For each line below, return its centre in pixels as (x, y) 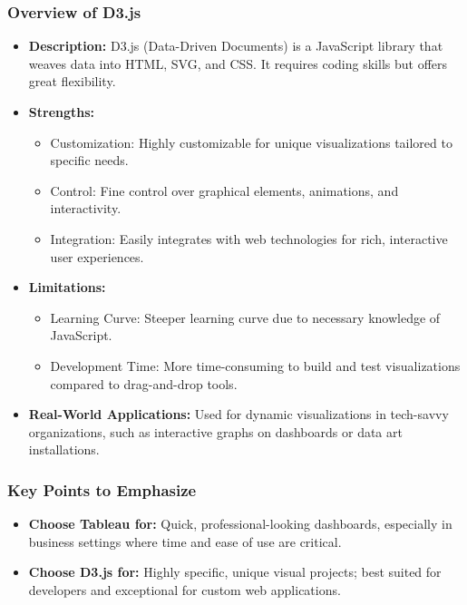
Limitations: (67, 287)
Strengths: (62, 112)
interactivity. (86, 208)
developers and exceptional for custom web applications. (185, 589)
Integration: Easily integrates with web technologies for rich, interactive (249, 238)
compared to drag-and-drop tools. (144, 383)
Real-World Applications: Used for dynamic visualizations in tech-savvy (238, 414)
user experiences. (97, 256)
